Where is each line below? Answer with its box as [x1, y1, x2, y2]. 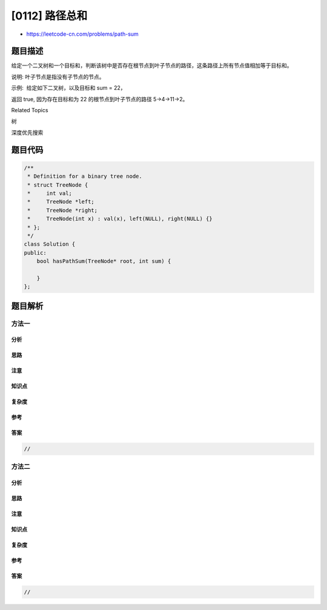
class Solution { [24, 241, 76, 248]
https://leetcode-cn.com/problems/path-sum [26, 30, 139, 38]
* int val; [27, 190, 73, 196]
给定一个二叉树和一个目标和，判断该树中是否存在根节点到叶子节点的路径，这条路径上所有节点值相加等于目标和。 [11, 62, 292, 69]
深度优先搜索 [11, 129, 44, 136]
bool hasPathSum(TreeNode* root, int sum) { [36, 258, 171, 265]
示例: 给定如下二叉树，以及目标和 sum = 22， [11, 84, 126, 92]
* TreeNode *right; [27, 207, 98, 213]
